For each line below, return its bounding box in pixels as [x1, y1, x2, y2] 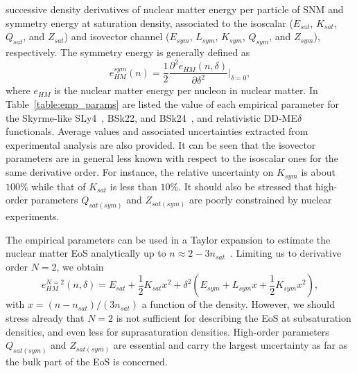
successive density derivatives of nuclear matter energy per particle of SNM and [6, 2, 344, 16]
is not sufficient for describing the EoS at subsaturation [116, 310, 351, 325]
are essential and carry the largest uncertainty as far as [113, 338, 348, 352]
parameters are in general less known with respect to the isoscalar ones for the [6, 151, 338, 165]
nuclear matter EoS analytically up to [6, 246, 166, 260]
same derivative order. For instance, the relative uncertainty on [6, 165, 274, 179]
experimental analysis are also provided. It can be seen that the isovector [6, 137, 316, 152]
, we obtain [56, 259, 104, 273]
